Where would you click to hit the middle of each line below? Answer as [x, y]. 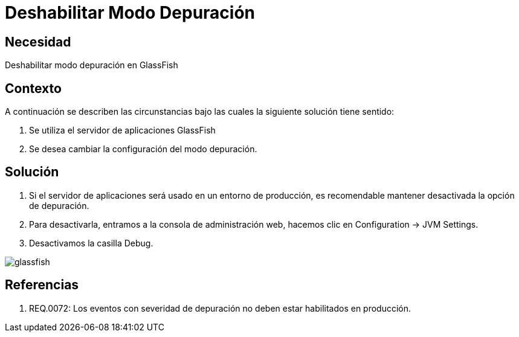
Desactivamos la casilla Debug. [91, 243]
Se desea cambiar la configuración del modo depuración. [143, 149]
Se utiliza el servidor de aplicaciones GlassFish [122, 130]
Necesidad [38, 42]
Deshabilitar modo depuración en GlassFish [92, 65]
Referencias [42, 285]
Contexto [33, 88]
